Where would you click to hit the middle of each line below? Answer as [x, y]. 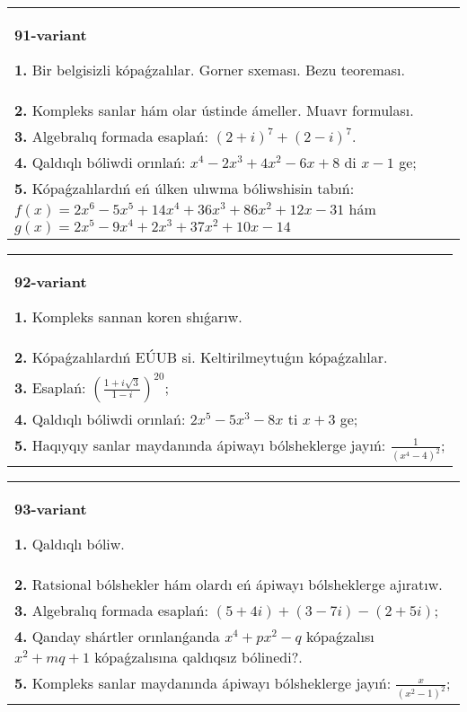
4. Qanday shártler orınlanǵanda [117, 636]
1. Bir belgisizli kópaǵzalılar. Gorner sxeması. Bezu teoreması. [210, 70]
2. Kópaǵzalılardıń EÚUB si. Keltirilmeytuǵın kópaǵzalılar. [201, 356]
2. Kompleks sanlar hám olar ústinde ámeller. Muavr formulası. [214, 110]
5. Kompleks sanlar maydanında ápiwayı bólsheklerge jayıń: [203, 682]
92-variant [51, 281]
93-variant [51, 508]
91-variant [51, 35]
